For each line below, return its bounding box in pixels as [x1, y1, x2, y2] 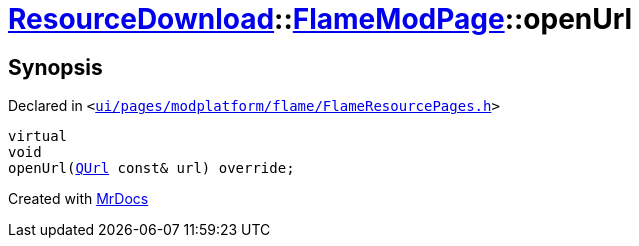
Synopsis [8, 54, 103, 80]
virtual [8, 128, 68, 145]
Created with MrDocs [8, 190, 149, 208]
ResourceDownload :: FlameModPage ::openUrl [8, 2, 633, 36]
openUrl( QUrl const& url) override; [8, 160, 295, 177]
